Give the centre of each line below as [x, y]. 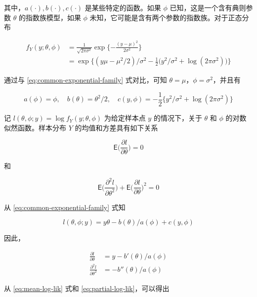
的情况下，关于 [178, 118]
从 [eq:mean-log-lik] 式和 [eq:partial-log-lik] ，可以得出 [87, 288]
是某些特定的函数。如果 [123, 7]
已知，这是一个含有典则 [208, 7]
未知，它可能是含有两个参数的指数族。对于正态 [166, 17]
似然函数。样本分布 [35, 127]
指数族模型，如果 [53, 17]
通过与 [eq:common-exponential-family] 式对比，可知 [86, 80]
